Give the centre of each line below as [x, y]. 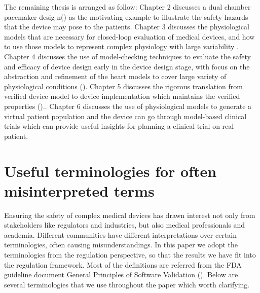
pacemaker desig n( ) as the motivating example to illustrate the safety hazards [126, 16]
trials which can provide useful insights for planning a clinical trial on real [119, 126]
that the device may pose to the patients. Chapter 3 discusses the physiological [127, 27]
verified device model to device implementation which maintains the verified [122, 96]
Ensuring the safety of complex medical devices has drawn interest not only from [130, 215]
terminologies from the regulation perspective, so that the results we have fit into [130, 254]
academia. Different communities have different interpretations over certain [121, 234]
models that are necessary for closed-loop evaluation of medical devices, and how [129, 36]
